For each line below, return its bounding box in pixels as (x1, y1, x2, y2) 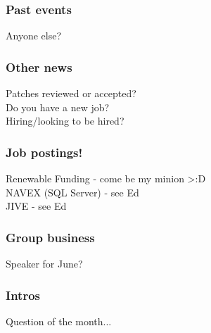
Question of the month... (6, 313, 112, 328)
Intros (6, 286, 40, 303)
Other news (6, 58, 72, 75)
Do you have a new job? (6, 99, 110, 114)
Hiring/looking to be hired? (6, 113, 124, 128)
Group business (6, 228, 95, 246)
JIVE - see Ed (6, 199, 67, 213)
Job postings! (6, 143, 83, 161)
